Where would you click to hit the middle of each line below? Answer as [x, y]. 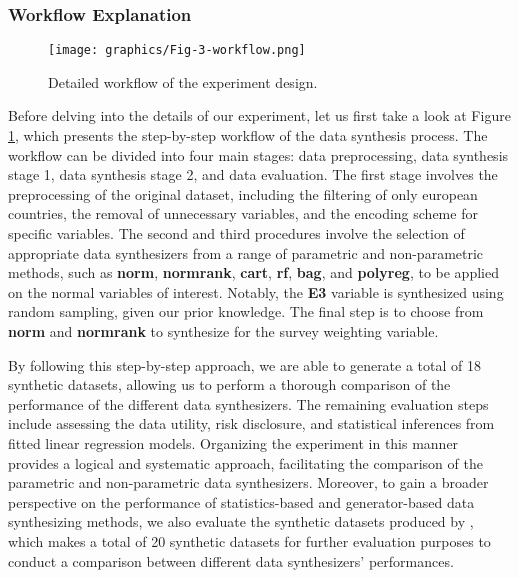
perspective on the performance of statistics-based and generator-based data [241, 501]
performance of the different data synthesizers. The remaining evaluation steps [248, 403]
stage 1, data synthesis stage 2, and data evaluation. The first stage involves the [253, 174]
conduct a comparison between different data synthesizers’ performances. [231, 560]
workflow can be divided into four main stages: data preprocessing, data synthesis [258, 154]
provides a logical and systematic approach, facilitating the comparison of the [245, 462]
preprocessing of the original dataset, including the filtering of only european [243, 193]
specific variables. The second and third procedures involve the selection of [236, 233]
